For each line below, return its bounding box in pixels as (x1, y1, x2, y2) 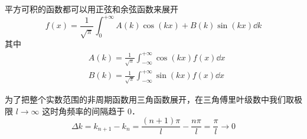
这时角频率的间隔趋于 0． (42, 104, 140, 117)
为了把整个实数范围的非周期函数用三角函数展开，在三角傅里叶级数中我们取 (5, 93, 294, 106)
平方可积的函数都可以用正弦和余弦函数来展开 (5, 3, 178, 15)
